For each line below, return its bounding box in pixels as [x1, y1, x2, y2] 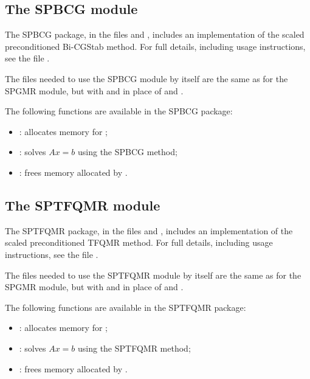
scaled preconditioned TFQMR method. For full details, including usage [5, 236, 273, 249]
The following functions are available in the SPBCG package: [5, 105, 233, 117]
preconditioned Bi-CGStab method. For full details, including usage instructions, [5, 40, 306, 52]
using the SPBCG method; [78, 145, 177, 158]
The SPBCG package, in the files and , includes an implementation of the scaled [5, 28, 305, 41]
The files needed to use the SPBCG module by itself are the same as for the [5, 72, 288, 85]
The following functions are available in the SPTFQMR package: [5, 301, 246, 313]
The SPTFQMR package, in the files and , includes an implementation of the [5, 224, 293, 237]
